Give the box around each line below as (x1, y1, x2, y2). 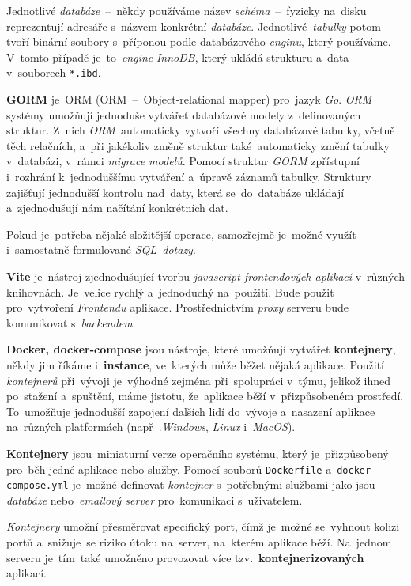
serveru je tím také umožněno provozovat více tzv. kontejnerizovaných (6, 549, 364, 565)
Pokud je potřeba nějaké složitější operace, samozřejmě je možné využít (6, 225, 356, 242)
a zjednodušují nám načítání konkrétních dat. (6, 199, 228, 216)
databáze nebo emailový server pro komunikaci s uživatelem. (6, 491, 303, 508)
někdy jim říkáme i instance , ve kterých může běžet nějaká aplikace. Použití (6, 356, 384, 372)
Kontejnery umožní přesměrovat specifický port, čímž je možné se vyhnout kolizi (6, 518, 400, 535)
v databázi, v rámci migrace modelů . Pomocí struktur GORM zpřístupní (6, 153, 360, 169)
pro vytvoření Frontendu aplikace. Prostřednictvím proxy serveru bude (6, 299, 349, 316)
